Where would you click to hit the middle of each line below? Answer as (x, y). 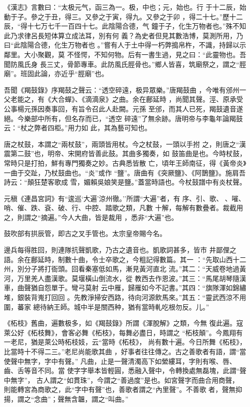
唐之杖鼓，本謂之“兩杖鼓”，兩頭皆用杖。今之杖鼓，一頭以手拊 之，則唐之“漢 (125, 144)
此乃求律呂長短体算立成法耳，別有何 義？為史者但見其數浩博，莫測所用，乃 (124, 35)
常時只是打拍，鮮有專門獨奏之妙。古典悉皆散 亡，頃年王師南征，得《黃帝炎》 (125, 163)
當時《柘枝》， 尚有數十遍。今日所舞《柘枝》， (174, 342)
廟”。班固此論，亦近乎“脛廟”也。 (56, 73)
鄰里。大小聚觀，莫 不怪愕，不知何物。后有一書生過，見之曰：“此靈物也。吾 (125, 54)
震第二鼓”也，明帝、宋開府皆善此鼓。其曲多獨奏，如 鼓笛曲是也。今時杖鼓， (125, 153)
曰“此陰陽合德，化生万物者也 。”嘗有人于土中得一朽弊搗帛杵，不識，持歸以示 (125, 45)
